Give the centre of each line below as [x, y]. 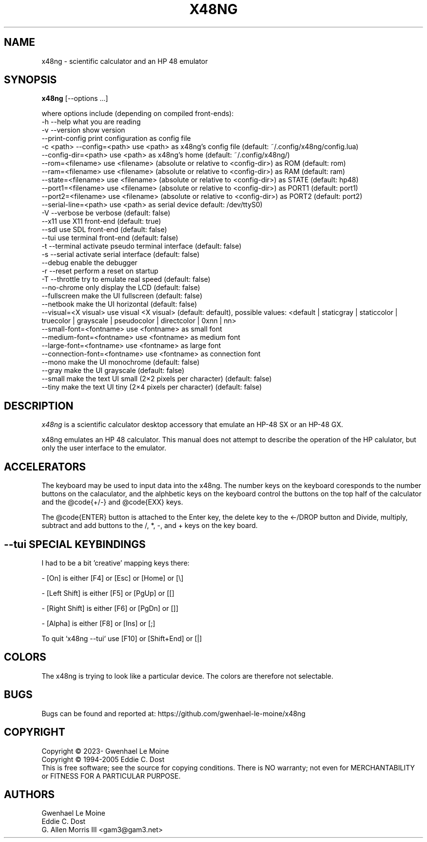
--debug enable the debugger [89, 263]
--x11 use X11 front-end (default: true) [101, 221]
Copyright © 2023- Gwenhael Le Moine [105, 751]
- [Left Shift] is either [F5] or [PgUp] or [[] [108, 593]
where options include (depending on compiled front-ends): [138, 114]
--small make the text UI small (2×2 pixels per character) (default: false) [157, 379]
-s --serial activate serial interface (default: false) [121, 255]
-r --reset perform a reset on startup [100, 271]
